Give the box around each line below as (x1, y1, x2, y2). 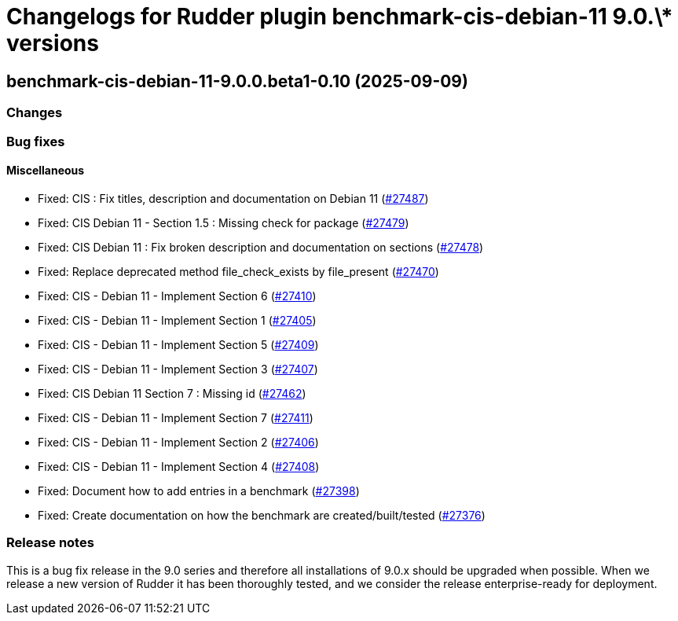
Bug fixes (6, 133, 65, 149)
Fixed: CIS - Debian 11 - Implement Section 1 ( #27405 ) (38, 313, 317, 327)
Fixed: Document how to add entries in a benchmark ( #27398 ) (38, 483, 360, 498)
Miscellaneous (6, 164, 85, 178)
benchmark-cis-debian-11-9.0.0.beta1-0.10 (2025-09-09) (6, 71, 468, 91)
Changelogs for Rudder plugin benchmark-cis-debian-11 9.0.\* (6, 3, 673, 30)
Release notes (6, 535, 94, 551)
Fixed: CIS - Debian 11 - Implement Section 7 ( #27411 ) (38, 410, 313, 424)
